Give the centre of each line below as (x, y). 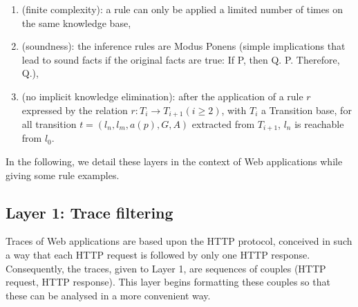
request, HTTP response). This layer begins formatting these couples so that (168, 282)
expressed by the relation (75, 110)
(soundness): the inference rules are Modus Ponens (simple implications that (183, 46)
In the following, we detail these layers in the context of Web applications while (174, 161)
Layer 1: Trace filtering (89, 212)
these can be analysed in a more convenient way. (108, 295)
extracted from (223, 124)
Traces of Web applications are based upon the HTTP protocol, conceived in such (179, 241)
